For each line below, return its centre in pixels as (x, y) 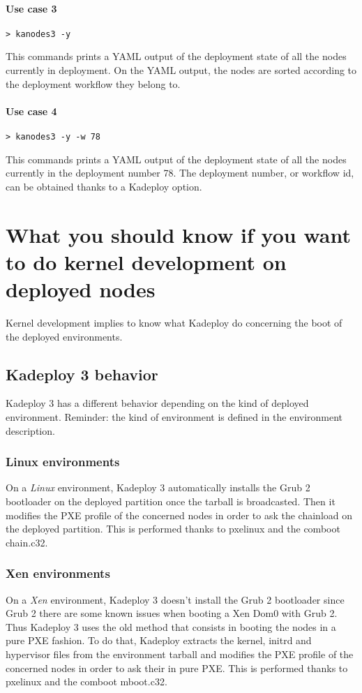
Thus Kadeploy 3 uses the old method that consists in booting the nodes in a (171, 626)
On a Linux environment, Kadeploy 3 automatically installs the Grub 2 (158, 487)
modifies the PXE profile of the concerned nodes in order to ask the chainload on (179, 515)
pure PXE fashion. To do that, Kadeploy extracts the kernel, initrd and (159, 640)
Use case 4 (31, 111)
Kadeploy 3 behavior (82, 374)
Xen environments (58, 573)
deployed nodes (81, 289)
